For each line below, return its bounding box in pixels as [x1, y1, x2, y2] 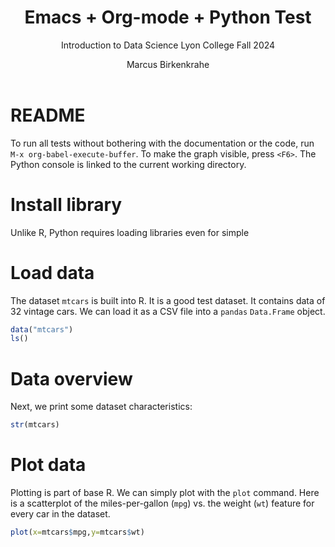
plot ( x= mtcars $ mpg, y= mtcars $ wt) [10, 527, 145, 538]
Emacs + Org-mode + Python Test [24, 6, 312, 29]
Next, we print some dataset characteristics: [10, 401, 193, 413]
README [10, 104, 86, 126]
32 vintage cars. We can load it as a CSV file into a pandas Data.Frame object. [10, 305, 326, 317]
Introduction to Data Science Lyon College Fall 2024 [60, 39, 276, 51]
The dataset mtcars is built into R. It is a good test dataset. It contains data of [10, 294, 326, 306]
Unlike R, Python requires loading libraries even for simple [10, 226, 250, 238]
